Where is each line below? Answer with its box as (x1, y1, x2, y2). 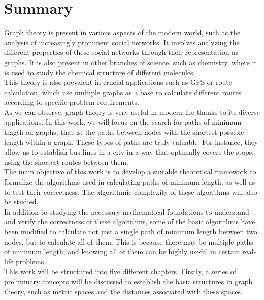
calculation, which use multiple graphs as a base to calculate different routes (4, 86, 242, 97)
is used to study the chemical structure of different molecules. (4, 67, 195, 77)
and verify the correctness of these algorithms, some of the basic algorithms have (4, 216, 255, 227)
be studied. (4, 196, 39, 207)
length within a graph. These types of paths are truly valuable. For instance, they (4, 136, 258, 147)
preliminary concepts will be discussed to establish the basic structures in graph (4, 276, 253, 286)
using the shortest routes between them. (4, 156, 128, 167)
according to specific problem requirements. (4, 97, 139, 107)
